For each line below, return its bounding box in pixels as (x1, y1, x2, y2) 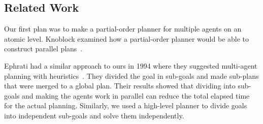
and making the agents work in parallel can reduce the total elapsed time (22, 90, 250, 101)
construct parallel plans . (4, 43, 83, 54)
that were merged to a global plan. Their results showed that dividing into (4, 80, 236, 91)
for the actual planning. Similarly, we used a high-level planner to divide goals (4, 100, 247, 111)
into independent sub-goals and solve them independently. (4, 110, 184, 120)
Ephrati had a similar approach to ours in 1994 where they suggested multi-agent (4, 60, 257, 71)
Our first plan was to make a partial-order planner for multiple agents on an (4, 23, 242, 34)
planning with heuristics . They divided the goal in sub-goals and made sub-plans (4, 70, 259, 81)
